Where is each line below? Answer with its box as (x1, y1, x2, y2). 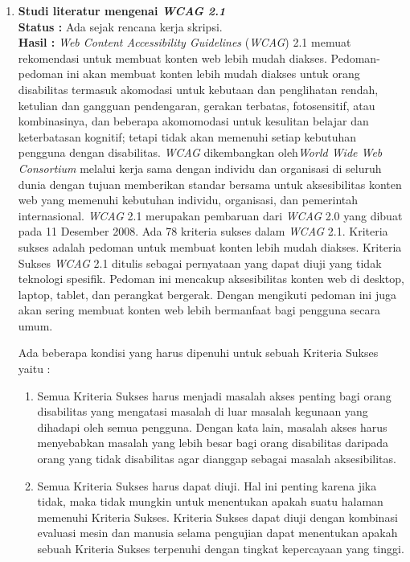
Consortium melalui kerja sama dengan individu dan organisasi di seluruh (18, 159, 382, 176)
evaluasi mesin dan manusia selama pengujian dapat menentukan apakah (37, 524, 398, 541)
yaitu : (18, 360, 51, 377)
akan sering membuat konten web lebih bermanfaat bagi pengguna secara (18, 302, 381, 318)
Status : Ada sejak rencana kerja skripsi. (18, 18, 223, 35)
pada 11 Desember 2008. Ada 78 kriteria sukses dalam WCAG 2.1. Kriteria (18, 223, 388, 240)
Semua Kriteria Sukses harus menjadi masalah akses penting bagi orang (37, 387, 392, 404)
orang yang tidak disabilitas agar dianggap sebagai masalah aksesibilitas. (37, 450, 396, 467)
